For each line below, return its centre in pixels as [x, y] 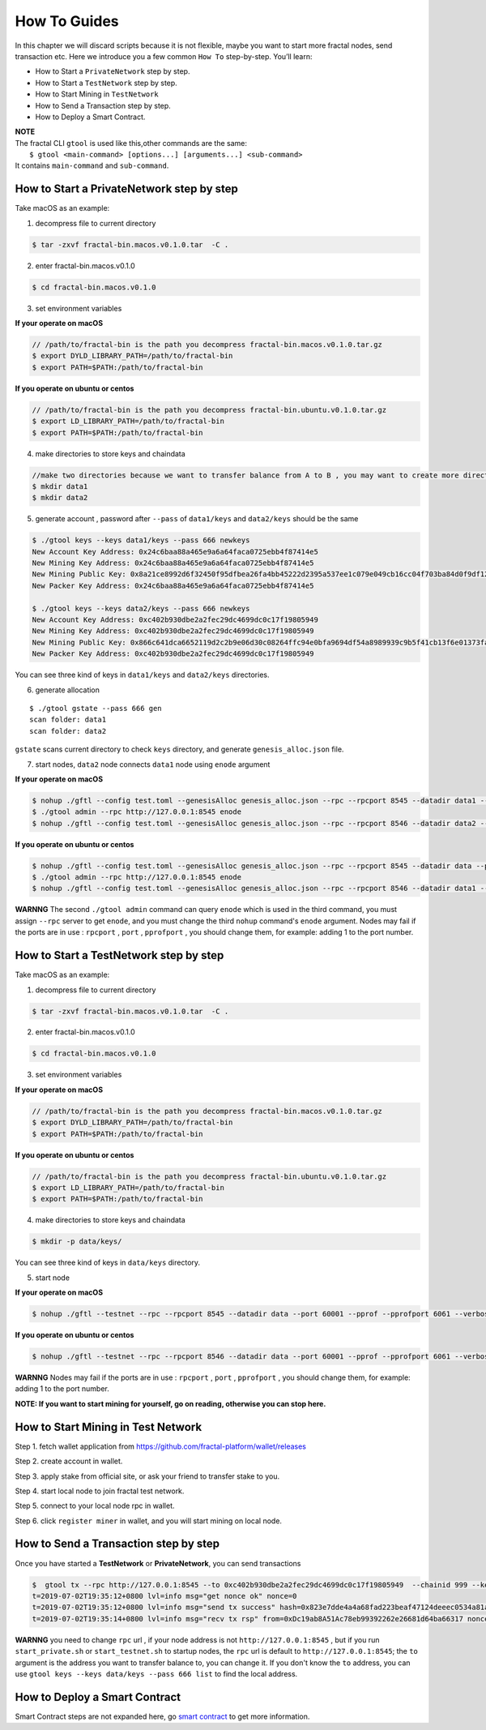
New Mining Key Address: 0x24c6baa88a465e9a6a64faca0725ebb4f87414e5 [173, 563]
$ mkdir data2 [60, 498]
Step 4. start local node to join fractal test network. [100, 1491]
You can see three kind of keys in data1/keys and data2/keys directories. [142, 675]
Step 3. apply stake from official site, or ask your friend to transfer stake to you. [147, 1476]
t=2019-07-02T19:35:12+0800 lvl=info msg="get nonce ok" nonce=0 [164, 1596]
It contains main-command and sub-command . [92, 165]
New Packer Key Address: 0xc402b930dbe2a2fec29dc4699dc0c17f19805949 [173, 654]
